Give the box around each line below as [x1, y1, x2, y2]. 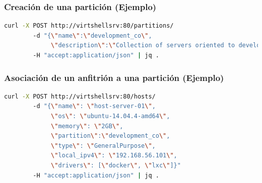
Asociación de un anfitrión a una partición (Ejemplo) [4, 71, 224, 83]
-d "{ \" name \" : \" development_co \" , [33, 32, 152, 39]
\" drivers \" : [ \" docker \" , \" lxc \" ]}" [51, 161, 181, 169]
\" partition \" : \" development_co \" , [51, 132, 170, 140]
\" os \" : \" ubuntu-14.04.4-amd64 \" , [51, 113, 170, 120]
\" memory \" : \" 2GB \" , [51, 122, 123, 130]
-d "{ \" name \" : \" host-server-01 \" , [33, 103, 156, 110]
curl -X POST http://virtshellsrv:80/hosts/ [4, 93, 156, 100]
